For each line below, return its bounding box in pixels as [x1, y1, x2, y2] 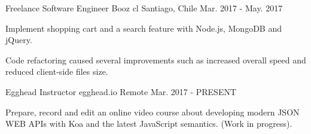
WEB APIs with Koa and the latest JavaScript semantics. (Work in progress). [5, 117, 292, 130]
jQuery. [5, 33, 32, 46]
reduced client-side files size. [5, 65, 108, 78]
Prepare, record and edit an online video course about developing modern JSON [5, 105, 300, 118]
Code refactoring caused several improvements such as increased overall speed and [5, 53, 306, 66]
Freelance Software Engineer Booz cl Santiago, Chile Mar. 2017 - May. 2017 [5, 2, 283, 14]
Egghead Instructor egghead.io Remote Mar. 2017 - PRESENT [5, 85, 237, 98]
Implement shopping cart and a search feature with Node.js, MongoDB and [5, 22, 282, 34]
